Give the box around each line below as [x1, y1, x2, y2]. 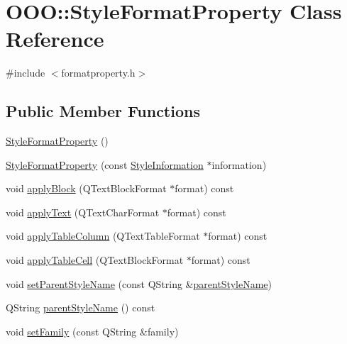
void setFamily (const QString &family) [6, 323, 179, 338]
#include [6, 65, 45, 80]
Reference [6, 24, 104, 53]
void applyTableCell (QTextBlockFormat [6, 253, 184, 267]
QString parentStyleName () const [6, 300, 155, 315]
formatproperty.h [61, 65, 136, 80]
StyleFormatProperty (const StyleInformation [6, 157, 204, 172]
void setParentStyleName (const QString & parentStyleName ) [6, 276, 272, 291]
